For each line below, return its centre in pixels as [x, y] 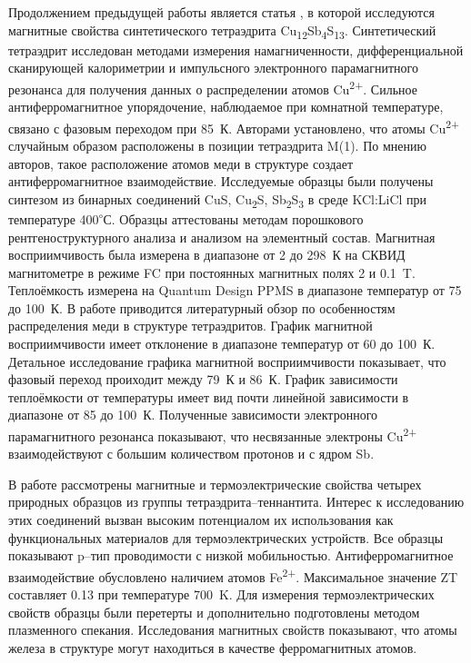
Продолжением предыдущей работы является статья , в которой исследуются [221, 12]
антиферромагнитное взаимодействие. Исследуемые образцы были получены [221, 181]
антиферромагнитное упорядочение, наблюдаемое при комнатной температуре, [226, 107]
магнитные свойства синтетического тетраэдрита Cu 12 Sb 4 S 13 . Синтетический [222, 31]
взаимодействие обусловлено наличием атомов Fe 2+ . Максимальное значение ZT [233, 575]
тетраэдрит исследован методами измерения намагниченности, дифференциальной [236, 49]
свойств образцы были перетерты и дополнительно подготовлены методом [214, 612]
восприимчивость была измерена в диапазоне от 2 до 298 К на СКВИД [207, 255]
